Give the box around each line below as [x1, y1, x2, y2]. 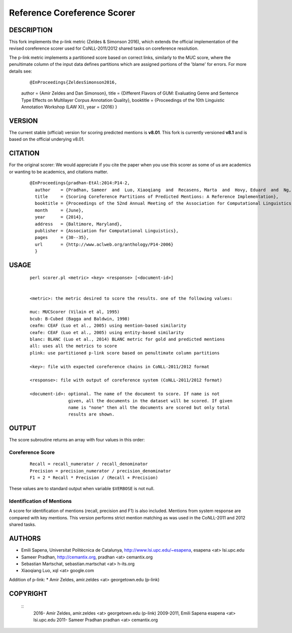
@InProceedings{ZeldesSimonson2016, [30, 79, 117, 85]
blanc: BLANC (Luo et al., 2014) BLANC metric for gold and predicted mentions [30, 336, 225, 342]
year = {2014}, [35, 215, 84, 220]
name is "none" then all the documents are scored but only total [68, 405, 230, 410]
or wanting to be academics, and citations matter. [9, 169, 109, 175]
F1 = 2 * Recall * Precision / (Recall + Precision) [30, 475, 158, 480]
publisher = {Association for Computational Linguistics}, [35, 228, 179, 234]
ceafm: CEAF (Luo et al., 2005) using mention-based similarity [30, 323, 187, 329]
